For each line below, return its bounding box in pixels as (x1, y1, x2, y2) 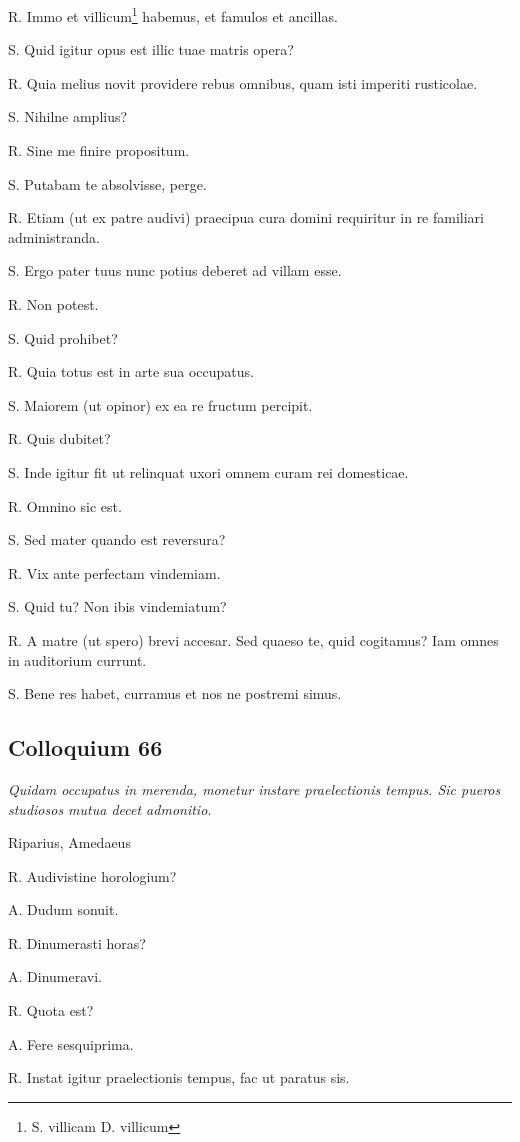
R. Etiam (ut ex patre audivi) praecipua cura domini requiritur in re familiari (8, 207, 484, 228)
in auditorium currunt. (8, 649, 147, 670)
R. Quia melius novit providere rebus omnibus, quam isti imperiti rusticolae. (8, 72, 478, 93)
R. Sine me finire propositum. (8, 140, 190, 161)
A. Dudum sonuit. (8, 899, 119, 920)
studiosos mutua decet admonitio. (8, 798, 212, 819)
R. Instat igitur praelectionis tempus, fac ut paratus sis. (8, 1067, 350, 1088)
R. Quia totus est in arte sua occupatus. (8, 361, 254, 382)
